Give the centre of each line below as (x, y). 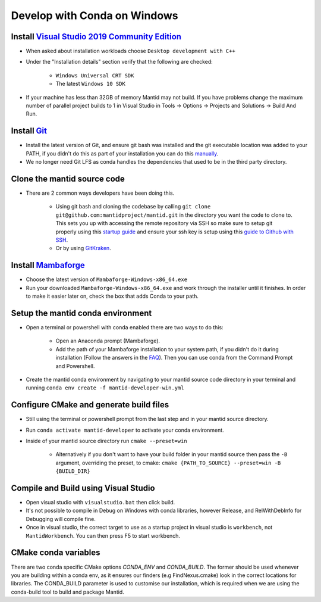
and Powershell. (75, 366)
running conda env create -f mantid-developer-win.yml (105, 388)
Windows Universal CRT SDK (95, 75)
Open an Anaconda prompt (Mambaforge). (108, 341)
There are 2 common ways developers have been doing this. (100, 193)
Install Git (29, 131)
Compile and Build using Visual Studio (83, 488)
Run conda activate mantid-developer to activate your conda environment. (125, 430)
